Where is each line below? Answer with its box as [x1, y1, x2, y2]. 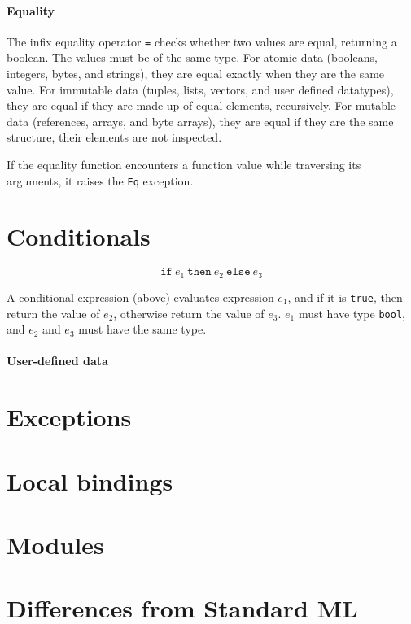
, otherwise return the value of [113, 304, 265, 321]
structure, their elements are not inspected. [7, 129, 222, 146]
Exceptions [7, 400, 132, 434]
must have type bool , [298, 304, 405, 321]
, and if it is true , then [287, 288, 403, 305]
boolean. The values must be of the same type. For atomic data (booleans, [7, 49, 378, 66]
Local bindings [7, 464, 173, 497]
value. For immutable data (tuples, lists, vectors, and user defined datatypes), [7, 81, 394, 98]
